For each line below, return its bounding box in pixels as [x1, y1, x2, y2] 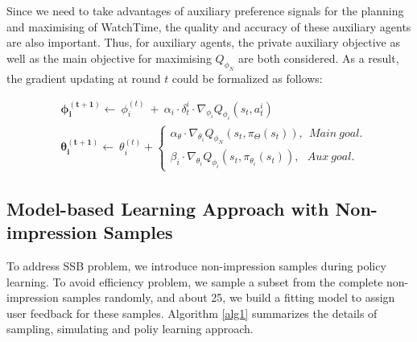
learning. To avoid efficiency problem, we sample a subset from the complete [6, 273, 383, 290]
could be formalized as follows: [171, 69, 323, 86]
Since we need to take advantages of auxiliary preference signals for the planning [6, 2, 404, 19]
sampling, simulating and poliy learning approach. [6, 320, 254, 337]
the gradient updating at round [6, 69, 161, 86]
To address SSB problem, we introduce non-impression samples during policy [6, 258, 386, 274]
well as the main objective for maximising [6, 49, 212, 66]
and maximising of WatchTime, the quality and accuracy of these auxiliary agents [6, 18, 411, 35]
